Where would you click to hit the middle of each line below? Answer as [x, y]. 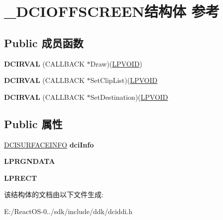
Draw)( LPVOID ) [116, 63]
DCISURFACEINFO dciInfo [49, 144]
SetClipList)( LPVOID [124, 80]
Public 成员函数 [44, 42]
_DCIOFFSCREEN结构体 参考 [112, 11]
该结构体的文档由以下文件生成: [54, 194]
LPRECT [21, 178]
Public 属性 [33, 123]
